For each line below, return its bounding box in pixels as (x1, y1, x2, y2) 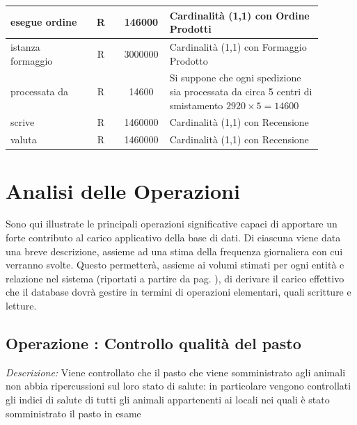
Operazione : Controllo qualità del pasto (6, 332, 301, 354)
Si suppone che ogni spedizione (169, 70, 301, 85)
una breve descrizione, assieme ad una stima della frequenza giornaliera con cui (6, 243, 343, 258)
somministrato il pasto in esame (6, 406, 141, 420)
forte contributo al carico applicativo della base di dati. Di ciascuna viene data (6, 230, 341, 245)
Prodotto (169, 53, 208, 67)
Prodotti (169, 22, 212, 36)
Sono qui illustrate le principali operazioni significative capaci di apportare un (6, 216, 338, 231)
